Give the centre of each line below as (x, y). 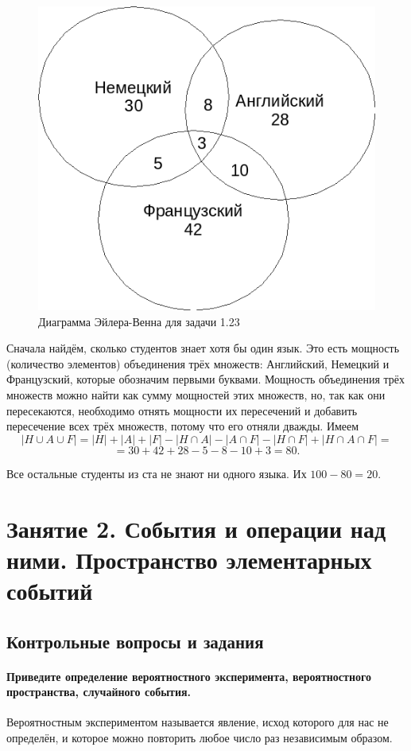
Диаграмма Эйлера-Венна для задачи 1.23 (139, 321)
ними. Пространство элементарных (189, 559)
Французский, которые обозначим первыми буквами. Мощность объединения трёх (206, 379)
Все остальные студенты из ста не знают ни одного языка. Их (157, 473)
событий (50, 590)
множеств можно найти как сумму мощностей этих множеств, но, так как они (196, 395)
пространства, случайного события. (99, 692)
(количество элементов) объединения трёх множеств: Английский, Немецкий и (198, 363)
